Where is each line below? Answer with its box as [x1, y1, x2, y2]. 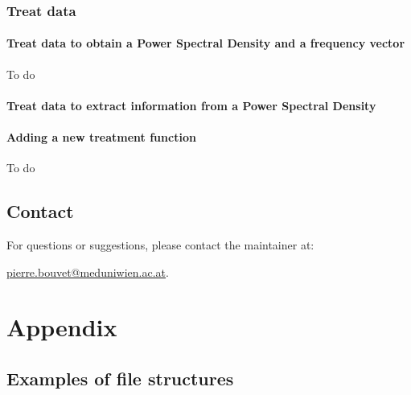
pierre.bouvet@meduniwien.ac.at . [6, 263, 169, 280]
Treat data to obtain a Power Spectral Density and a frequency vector [6, 35, 405, 51]
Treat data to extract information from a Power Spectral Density [6, 97, 376, 113]
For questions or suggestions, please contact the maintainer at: [6, 237, 314, 253]
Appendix [6, 311, 117, 344]
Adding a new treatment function [6, 129, 196, 146]
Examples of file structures [6, 365, 234, 390]
